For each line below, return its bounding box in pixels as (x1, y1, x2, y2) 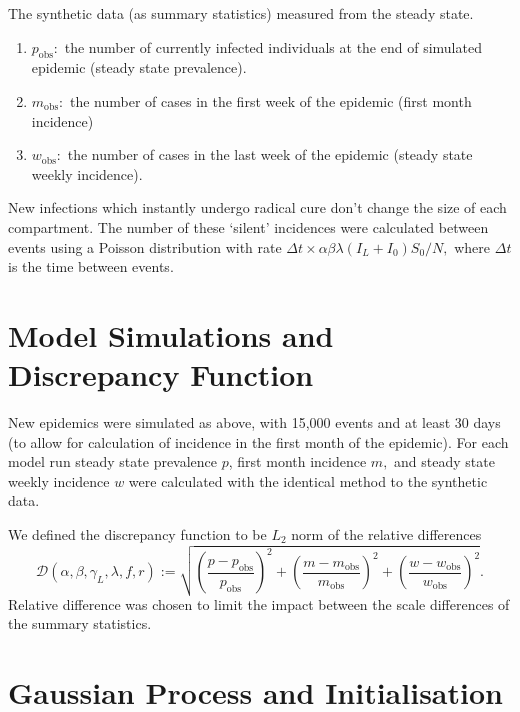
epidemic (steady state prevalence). (31, 57, 247, 78)
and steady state (394, 451, 495, 472)
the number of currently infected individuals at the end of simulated (64, 36, 482, 57)
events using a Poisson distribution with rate (8, 236, 282, 257)
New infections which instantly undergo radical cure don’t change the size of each (8, 197, 507, 218)
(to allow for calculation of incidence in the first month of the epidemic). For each (8, 431, 509, 452)
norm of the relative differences (291, 524, 482, 545)
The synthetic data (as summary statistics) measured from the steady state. (8, 3, 474, 23)
